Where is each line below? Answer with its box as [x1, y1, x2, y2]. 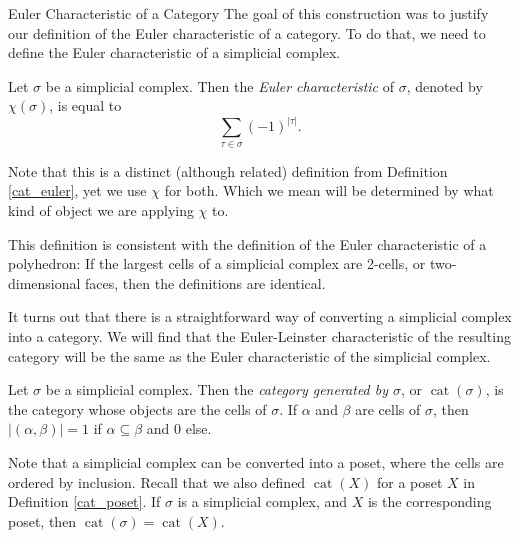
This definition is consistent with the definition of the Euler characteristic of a [8, 233, 487, 254]
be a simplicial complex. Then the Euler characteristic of [45, 75, 394, 96]
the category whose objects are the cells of [8, 398, 267, 419]
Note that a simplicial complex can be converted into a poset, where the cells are [8, 451, 504, 472]
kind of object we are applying [8, 199, 194, 220]
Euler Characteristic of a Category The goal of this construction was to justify [8, 3, 489, 23]
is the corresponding [367, 491, 492, 512]
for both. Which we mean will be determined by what [164, 180, 494, 201]
